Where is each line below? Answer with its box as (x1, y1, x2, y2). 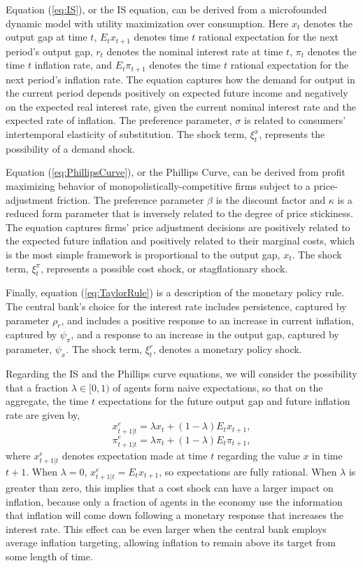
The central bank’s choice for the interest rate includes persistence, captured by (6, 299, 347, 313)
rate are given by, (6, 407, 80, 422)
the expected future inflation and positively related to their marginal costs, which (6, 233, 355, 248)
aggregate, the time (6, 394, 89, 408)
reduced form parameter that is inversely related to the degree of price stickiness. (6, 206, 353, 221)
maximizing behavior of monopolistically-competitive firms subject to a (6, 179, 311, 193)
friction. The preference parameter (57, 192, 204, 207)
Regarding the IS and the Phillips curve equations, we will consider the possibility (6, 366, 357, 380)
